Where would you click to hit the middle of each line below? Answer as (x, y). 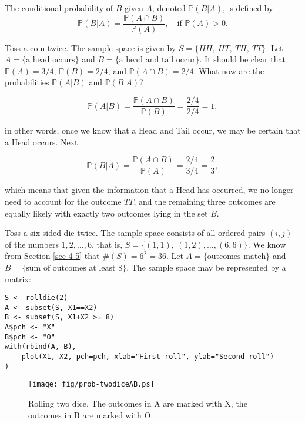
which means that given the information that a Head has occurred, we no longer (149, 190)
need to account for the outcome (63, 201)
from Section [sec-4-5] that (52, 256)
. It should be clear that (242, 59)
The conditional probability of (59, 8)
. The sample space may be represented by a (206, 267)
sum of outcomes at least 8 (74, 268)
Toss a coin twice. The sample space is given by (91, 47)
